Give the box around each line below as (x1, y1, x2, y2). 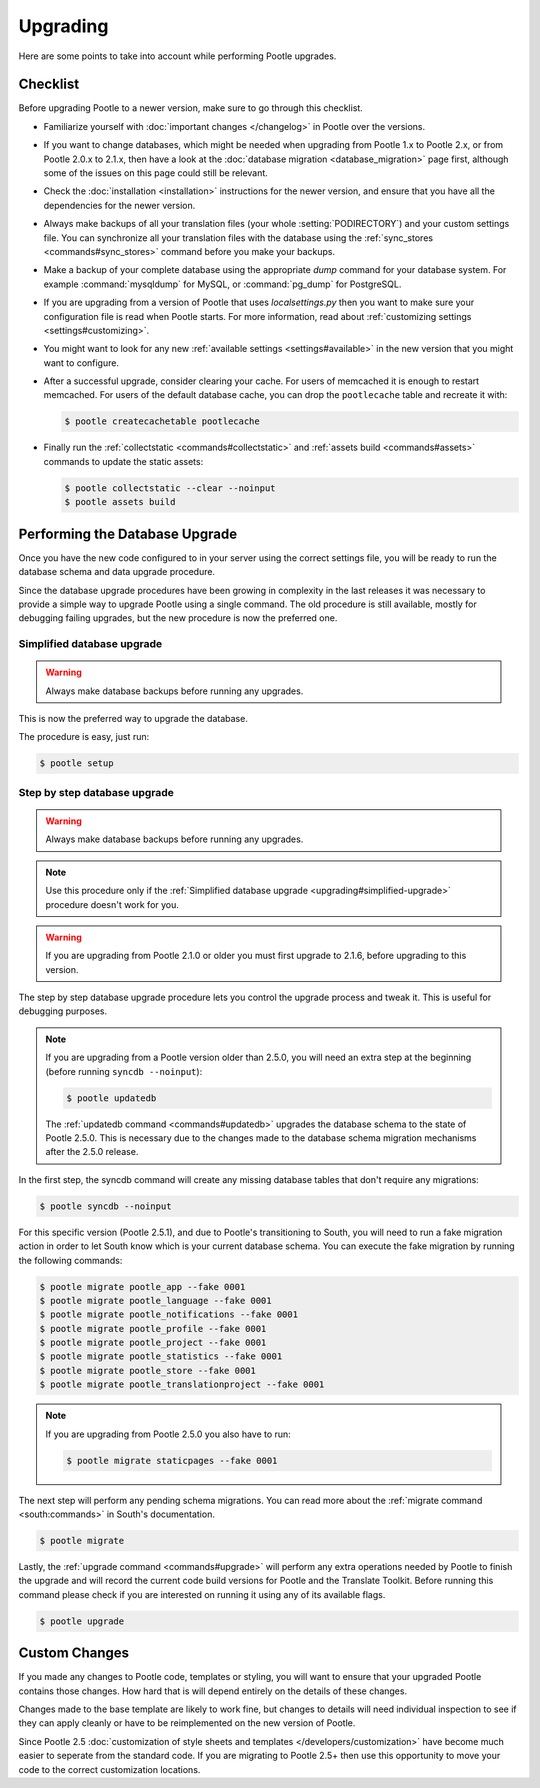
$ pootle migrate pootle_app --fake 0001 (39, 1281, 246, 1292)
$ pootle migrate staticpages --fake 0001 (66, 1455, 278, 1466)
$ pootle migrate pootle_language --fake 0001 (39, 1295, 272, 1306)
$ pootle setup (39, 758, 114, 769)
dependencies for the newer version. (43, 199, 196, 211)
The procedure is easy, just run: (18, 731, 150, 743)
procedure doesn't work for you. (45, 898, 180, 910)
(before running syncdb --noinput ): (45, 1065, 203, 1077)
